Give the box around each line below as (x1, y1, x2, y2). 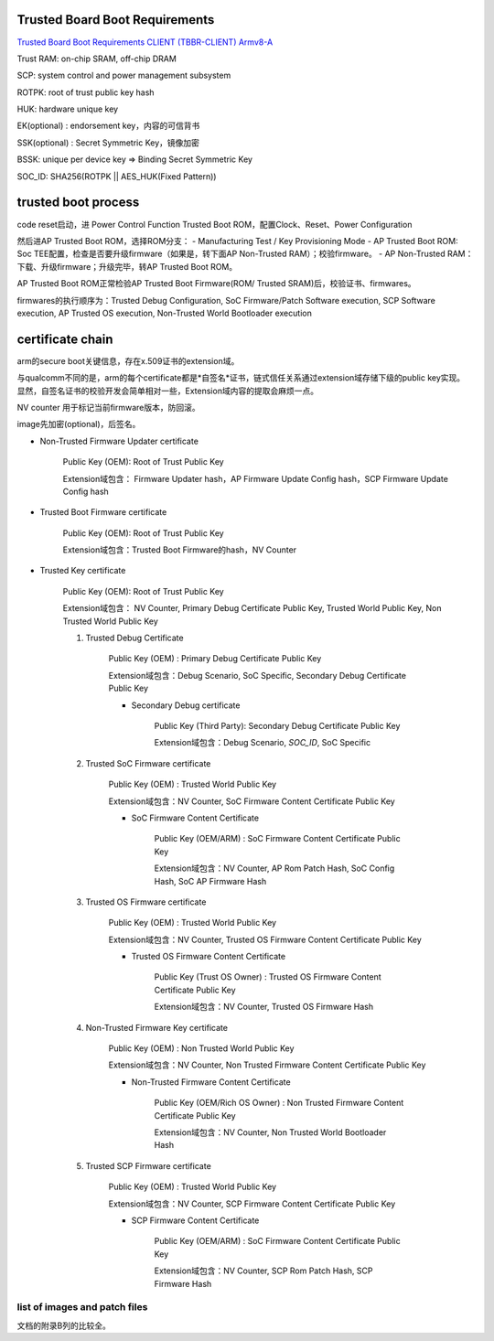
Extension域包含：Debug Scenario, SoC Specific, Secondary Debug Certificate (108, 670, 407, 681)
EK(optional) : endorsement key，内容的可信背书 (16, 120, 200, 132)
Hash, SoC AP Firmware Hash (154, 875, 267, 886)
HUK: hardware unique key (16, 103, 119, 114)
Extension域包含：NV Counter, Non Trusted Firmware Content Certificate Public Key (108, 1059, 426, 1070)
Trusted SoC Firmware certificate (85, 757, 211, 768)
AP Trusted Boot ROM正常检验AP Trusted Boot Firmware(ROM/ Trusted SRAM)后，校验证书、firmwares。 (16, 278, 416, 289)
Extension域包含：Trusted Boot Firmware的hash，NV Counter (62, 544, 297, 555)
